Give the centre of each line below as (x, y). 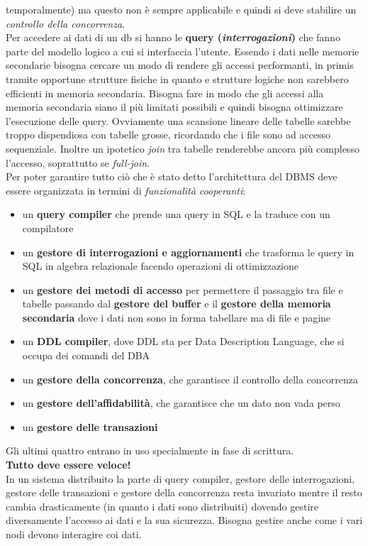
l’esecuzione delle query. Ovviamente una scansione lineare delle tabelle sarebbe (178, 120)
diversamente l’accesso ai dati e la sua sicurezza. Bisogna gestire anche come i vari (184, 520)
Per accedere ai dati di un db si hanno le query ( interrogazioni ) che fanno (173, 37)
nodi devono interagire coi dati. (74, 534)
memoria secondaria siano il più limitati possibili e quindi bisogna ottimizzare (174, 107)
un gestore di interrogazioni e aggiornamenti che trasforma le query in (188, 252)
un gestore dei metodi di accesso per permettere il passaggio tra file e (183, 289)
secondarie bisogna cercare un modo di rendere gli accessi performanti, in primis (180, 65)
